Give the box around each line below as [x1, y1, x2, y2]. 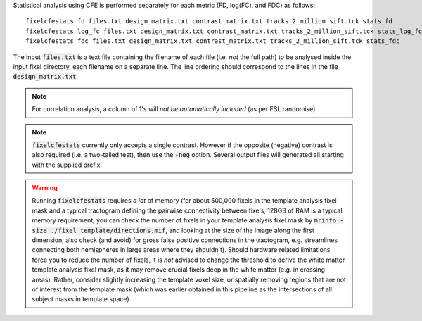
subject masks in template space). [32, 295, 132, 303]
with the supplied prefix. [32, 160, 102, 169]
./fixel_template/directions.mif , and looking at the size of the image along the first [50, 226, 314, 234]
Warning [32, 184, 58, 192]
